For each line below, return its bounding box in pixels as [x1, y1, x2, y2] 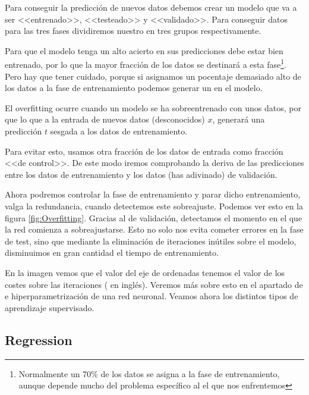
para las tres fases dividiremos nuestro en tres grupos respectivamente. [5, 24, 261, 37]
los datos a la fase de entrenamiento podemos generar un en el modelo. [5, 81, 263, 94]
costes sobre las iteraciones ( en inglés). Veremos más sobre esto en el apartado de [5, 278, 303, 290]
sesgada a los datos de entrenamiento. [50, 125, 188, 137]
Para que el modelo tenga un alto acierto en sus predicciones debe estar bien [5, 44, 283, 57]
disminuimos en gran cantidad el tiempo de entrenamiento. [5, 246, 219, 259]
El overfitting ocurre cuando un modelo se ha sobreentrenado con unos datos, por [5, 101, 301, 114]
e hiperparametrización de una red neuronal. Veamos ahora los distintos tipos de [5, 290, 298, 302]
